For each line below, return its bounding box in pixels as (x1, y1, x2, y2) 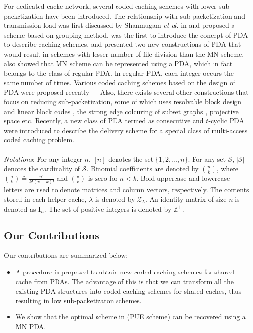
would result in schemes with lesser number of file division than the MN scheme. (4, 48, 244, 59)
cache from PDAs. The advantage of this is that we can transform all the (15, 276, 234, 286)
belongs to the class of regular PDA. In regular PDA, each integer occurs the (4, 68, 234, 78)
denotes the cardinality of (4, 163, 80, 174)
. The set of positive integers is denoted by (44, 203, 172, 214)
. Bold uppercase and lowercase (136, 173, 230, 183)
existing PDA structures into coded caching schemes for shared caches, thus (15, 286, 242, 296)
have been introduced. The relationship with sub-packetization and (45, 10, 245, 20)
